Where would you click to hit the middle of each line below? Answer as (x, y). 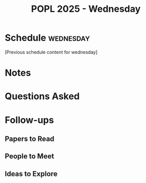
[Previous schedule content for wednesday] (51, 52)
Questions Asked (42, 96)
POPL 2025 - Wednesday (86, 9)
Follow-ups (30, 120)
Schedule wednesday (48, 38)
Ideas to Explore (31, 173)
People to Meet (30, 157)
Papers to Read (30, 139)
